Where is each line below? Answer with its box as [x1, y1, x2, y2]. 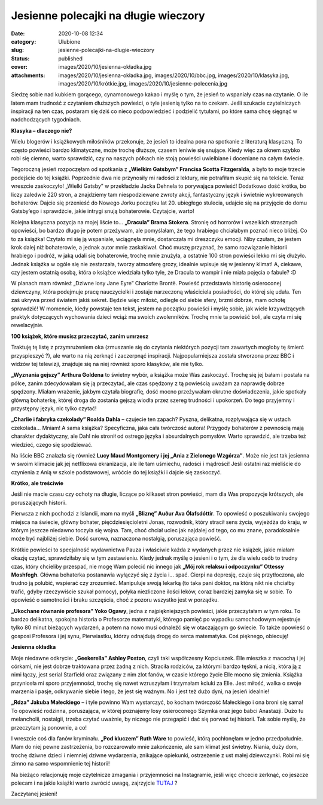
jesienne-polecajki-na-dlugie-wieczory [58, 47, 155, 54]
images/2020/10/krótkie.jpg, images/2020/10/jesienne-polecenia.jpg [58, 80, 228, 87]
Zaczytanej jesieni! [11, 790, 57, 798]
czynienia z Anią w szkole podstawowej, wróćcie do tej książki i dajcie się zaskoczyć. [11, 468, 222, 475]
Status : [11, 54, 30, 62]
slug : [11, 47, 24, 54]
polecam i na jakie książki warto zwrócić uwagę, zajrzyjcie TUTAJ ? [11, 779, 178, 786]
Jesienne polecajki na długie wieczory [11, 9, 206, 22]
